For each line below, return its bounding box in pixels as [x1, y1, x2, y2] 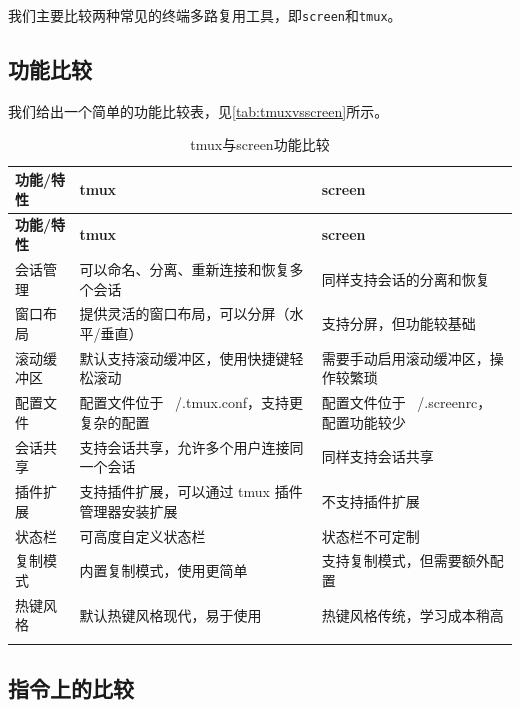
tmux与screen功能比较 [190, 134, 330, 155]
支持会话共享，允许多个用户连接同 [79, 436, 304, 457]
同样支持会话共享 [321, 446, 434, 467]
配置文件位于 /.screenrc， [321, 392, 492, 413]
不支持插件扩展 [321, 490, 420, 511]
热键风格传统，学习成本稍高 [321, 604, 504, 625]
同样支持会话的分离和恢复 [321, 268, 490, 289]
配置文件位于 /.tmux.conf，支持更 [79, 392, 304, 413]
